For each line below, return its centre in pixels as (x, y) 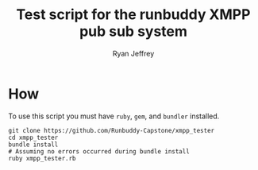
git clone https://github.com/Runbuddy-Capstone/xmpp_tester (112, 130)
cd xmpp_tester (33, 137)
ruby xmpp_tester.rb (42, 158)
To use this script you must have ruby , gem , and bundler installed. (114, 116)
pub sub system (133, 31)
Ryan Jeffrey (133, 53)
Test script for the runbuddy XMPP (133, 15)
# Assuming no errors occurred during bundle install (99, 151)
